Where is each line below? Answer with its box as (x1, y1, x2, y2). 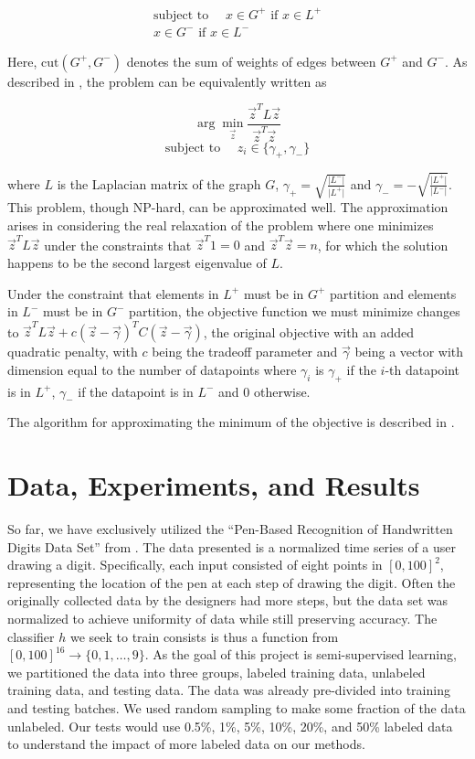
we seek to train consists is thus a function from (69, 626, 339, 646)
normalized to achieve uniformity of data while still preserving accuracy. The (7, 609, 438, 628)
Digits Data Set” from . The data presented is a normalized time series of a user (7, 537, 456, 556)
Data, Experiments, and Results (7, 466, 420, 504)
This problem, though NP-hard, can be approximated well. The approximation (7, 198, 449, 217)
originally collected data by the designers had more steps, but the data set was (7, 591, 448, 610)
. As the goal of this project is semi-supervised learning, (144, 645, 457, 664)
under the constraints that (44, 235, 192, 254)
